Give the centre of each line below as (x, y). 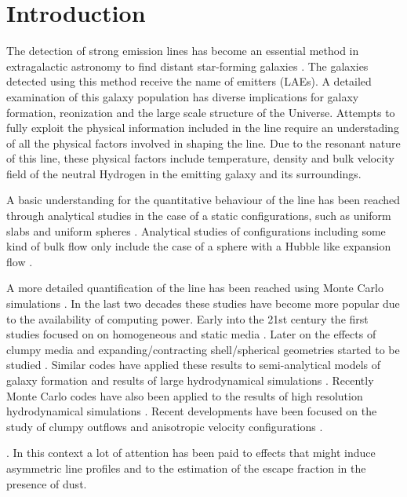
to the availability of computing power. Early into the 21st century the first (187, 318)
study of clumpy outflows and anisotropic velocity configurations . (165, 426)
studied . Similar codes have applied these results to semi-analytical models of (193, 365)
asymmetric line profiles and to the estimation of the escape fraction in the (186, 468)
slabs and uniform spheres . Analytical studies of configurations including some (196, 230)
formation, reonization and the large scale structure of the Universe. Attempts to (201, 112)
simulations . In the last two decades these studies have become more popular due (203, 303)
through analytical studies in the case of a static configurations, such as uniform (199, 216)
